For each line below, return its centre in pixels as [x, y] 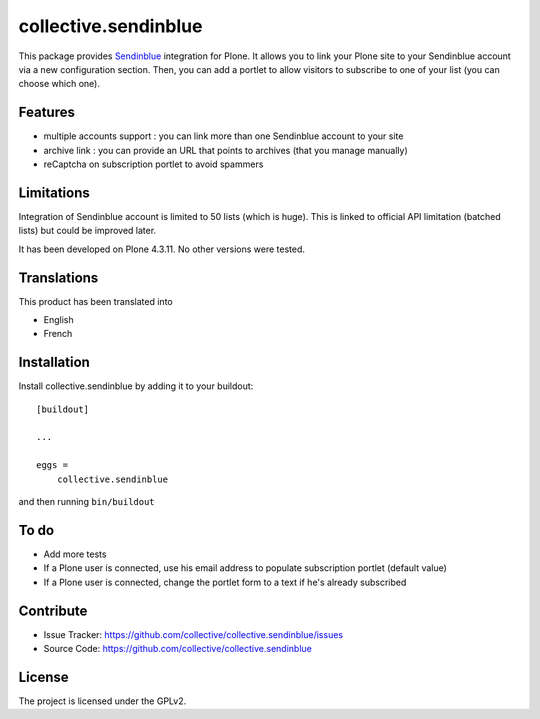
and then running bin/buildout [86, 502]
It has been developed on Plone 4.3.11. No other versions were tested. [161, 249]
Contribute [53, 610]
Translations [58, 277]
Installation [54, 362]
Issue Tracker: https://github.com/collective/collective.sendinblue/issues [193, 634]
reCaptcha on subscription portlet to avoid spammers [153, 164]
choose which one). [59, 84]
